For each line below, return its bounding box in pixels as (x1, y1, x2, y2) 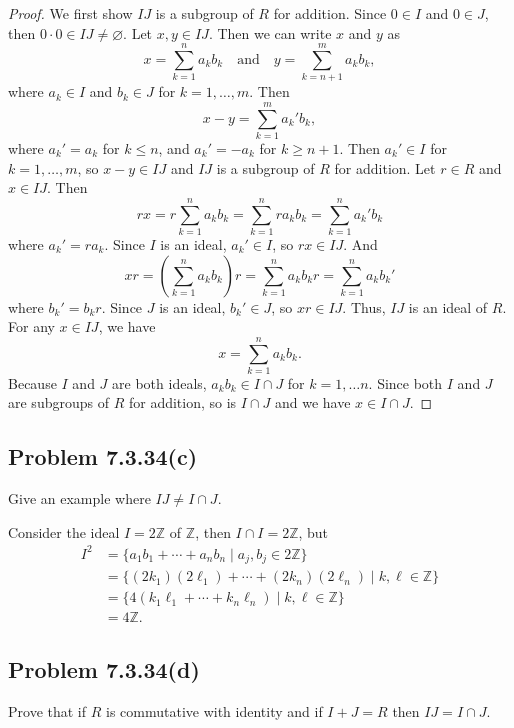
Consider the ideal (8, 521, 120, 542)
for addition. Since (273, 3, 387, 23)
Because (8, 372, 57, 393)
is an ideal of (408, 296, 488, 317)
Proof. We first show (8, 3, 133, 23)
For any (8, 316, 55, 337)
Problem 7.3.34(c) (8, 441, 198, 472)
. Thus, (342, 296, 386, 317)
